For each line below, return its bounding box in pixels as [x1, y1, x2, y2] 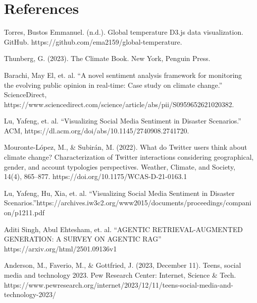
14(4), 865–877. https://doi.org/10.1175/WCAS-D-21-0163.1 [4, 171, 187, 182]
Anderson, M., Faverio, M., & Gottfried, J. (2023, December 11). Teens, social [4, 260, 241, 270]
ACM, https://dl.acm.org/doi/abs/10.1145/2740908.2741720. [4, 125, 189, 135]
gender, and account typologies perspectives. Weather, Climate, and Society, [4, 161, 236, 172]
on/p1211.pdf [4, 207, 45, 218]
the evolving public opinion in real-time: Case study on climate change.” [4, 79, 222, 90]
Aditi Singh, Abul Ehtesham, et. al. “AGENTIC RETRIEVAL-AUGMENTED [4, 224, 243, 234]
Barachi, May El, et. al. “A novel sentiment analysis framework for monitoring [4, 69, 242, 80]
